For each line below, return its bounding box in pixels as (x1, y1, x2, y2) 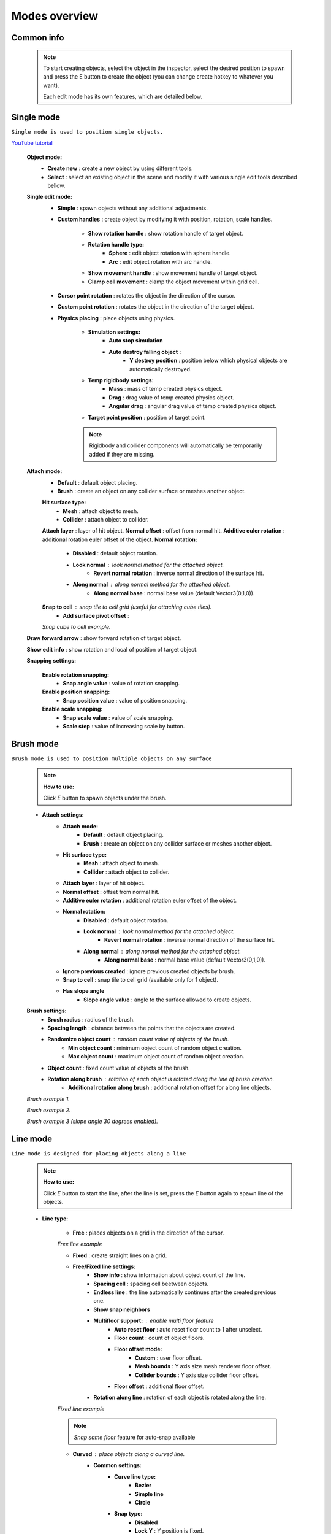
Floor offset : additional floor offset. (114, 1382, 205, 1390)
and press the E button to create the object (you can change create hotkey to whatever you (43, 73, 274, 80)
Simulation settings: (88, 328, 141, 336)
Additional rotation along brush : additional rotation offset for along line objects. (68, 1084, 272, 1092)
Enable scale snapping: (42, 706, 103, 713)
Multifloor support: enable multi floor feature (93, 1317, 214, 1325)
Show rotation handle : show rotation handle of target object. (88, 229, 243, 237)
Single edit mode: (26, 193, 73, 201)
